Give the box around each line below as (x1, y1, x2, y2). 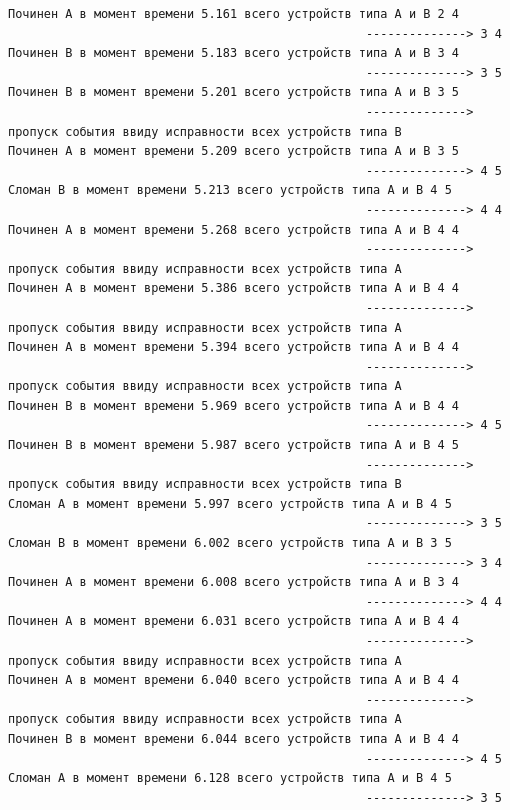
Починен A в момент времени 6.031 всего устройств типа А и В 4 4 (8, 614, 460, 629)
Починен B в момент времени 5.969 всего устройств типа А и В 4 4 (8, 398, 460, 413)
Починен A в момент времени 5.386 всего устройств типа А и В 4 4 (8, 281, 460, 296)
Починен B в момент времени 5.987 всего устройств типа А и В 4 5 (8, 438, 460, 453)
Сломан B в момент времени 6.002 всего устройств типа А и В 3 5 (8, 536, 452, 551)
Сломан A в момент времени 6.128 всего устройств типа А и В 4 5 (8, 771, 452, 786)
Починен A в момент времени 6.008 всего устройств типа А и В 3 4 (8, 575, 460, 590)
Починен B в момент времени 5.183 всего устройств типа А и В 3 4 (8, 46, 460, 61)
